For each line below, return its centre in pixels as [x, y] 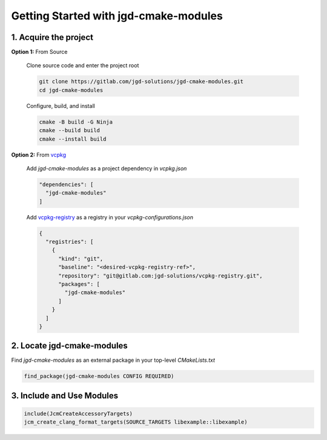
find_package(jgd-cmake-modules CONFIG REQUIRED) [99, 376]
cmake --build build [69, 131]
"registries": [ [70, 242]
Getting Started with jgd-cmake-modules [117, 16]
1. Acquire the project [52, 37]
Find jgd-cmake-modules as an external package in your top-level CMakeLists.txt [113, 360]
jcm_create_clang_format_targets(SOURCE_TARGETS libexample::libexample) [136, 422]
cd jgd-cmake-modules [71, 90]
